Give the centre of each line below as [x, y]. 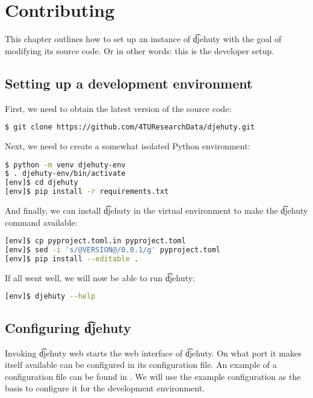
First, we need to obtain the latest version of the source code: [118, 108]
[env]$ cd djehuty [42, 183]
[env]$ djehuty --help [50, 297]
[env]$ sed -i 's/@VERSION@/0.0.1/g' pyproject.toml [113, 250]
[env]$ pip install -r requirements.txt [87, 192]
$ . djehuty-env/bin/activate [65, 174]
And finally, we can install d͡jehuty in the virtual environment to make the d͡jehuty [156, 210]
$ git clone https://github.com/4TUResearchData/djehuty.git [130, 127]
